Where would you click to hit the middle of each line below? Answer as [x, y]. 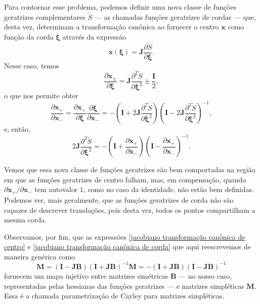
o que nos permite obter [41, 96]
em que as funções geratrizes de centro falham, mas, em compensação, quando [125, 179]
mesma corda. [26, 220]
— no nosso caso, [205, 275]
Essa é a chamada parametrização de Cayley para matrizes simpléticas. [114, 296]
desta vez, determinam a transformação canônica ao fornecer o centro [112, 27]
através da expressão [94, 36]
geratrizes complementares [45, 16]
